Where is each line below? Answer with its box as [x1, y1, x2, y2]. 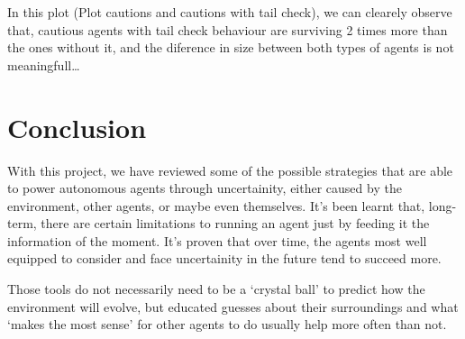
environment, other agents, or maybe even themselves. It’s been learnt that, [7, 196, 425, 215]
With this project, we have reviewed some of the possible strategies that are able [7, 160, 453, 179]
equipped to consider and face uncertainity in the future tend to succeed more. [7, 249, 442, 268]
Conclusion [7, 108, 147, 145]
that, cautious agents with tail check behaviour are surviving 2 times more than [7, 20, 448, 39]
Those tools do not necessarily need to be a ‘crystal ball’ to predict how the [7, 279, 425, 298]
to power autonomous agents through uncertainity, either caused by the [7, 179, 402, 197]
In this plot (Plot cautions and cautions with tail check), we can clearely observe [7, 3, 452, 21]
